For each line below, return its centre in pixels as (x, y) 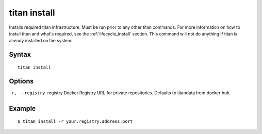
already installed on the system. (41, 41)
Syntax (20, 55)
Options (21, 81)
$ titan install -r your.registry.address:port (75, 122)
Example (22, 109)
